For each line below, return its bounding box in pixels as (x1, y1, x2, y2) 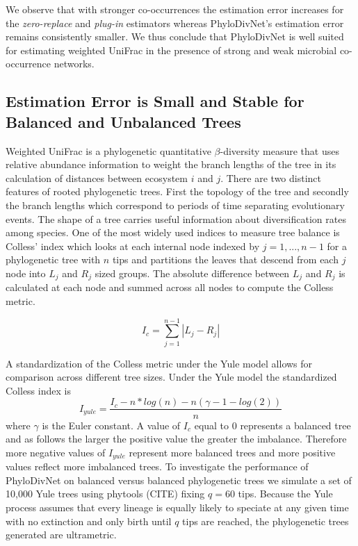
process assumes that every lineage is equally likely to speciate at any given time (6, 499, 349, 514)
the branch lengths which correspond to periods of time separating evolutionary (6, 197, 345, 212)
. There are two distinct (220, 170, 321, 185)
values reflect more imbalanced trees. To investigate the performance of (6, 459, 309, 474)
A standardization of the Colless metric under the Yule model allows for (6, 356, 313, 370)
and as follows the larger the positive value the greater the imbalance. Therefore (6, 431, 347, 446)
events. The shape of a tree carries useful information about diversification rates (6, 211, 346, 226)
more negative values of (6, 445, 106, 459)
